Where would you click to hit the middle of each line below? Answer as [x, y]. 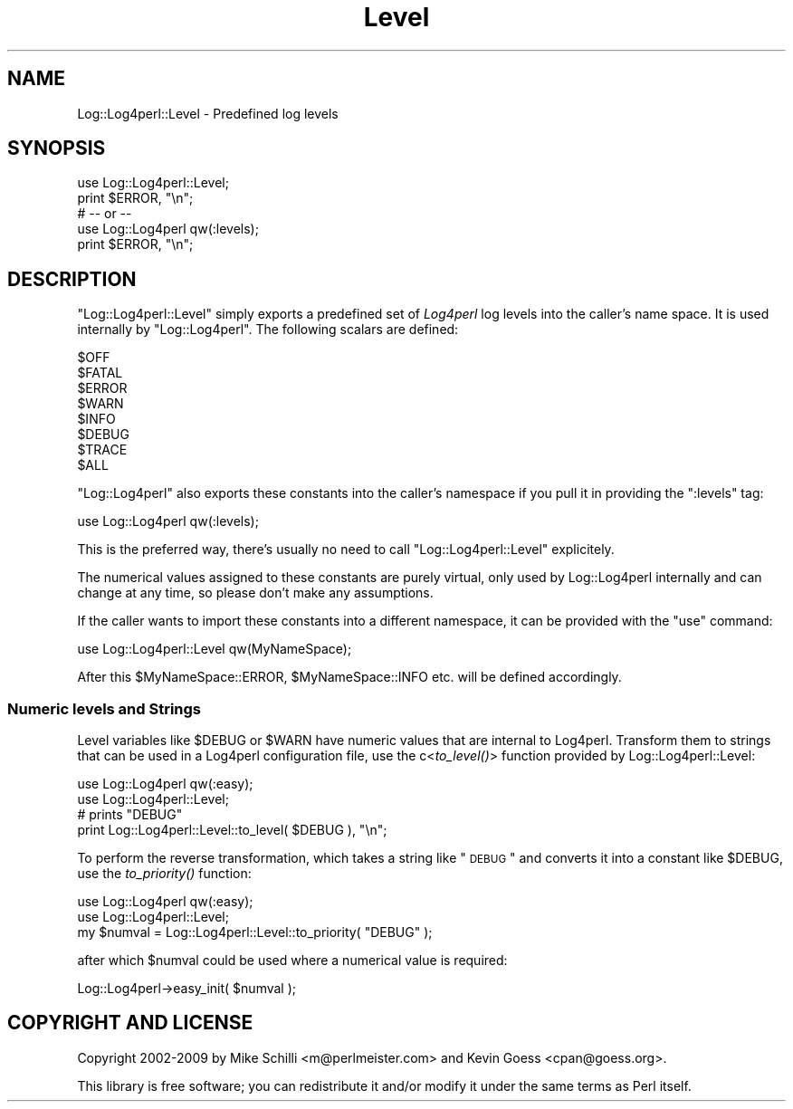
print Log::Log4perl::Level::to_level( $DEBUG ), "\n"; [232, 830]
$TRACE [102, 450]
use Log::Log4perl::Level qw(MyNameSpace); [215, 649]
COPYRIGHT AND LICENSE [130, 1023]
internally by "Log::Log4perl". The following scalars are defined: [268, 330]
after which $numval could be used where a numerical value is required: [292, 961]
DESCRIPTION [72, 279]
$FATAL [100, 373]
